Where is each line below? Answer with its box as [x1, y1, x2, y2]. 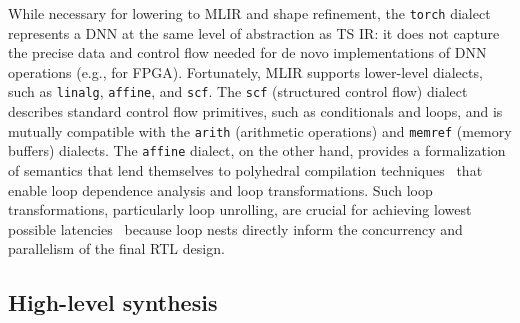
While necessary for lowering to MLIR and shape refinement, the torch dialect [8, 3, 491, 23]
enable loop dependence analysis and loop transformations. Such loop [8, 179, 433, 200]
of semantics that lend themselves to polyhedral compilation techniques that [8, 160, 483, 180]
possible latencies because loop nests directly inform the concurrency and [8, 218, 463, 239]
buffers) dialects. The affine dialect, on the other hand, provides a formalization [8, 140, 506, 161]
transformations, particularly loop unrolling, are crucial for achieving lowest [8, 199, 472, 220]
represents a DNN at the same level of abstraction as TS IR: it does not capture [8, 22, 500, 43]
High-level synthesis [8, 287, 218, 318]
